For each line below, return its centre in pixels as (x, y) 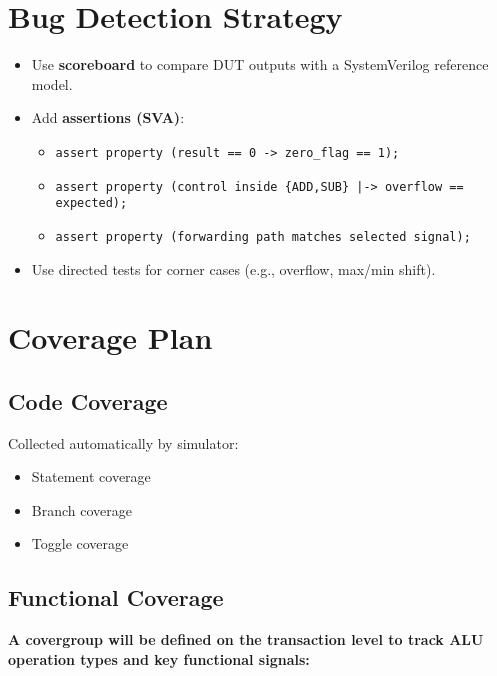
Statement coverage (91, 476)
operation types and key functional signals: (159, 658)
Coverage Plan (110, 337)
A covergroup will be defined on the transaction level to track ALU (246, 639)
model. (52, 83)
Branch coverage (81, 509)
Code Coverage (88, 400)
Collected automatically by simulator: (123, 442)
